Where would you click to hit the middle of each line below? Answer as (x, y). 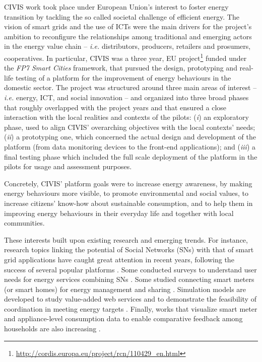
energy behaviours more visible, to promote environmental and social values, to (126, 193)
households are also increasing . (52, 329)
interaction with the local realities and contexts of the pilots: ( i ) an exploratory (126, 117)
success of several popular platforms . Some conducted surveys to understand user (130, 269)
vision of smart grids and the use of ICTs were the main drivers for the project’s (128, 26)
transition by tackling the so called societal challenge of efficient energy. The (122, 16)
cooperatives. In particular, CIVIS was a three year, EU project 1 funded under (125, 57)
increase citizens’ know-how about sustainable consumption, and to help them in (128, 203)
